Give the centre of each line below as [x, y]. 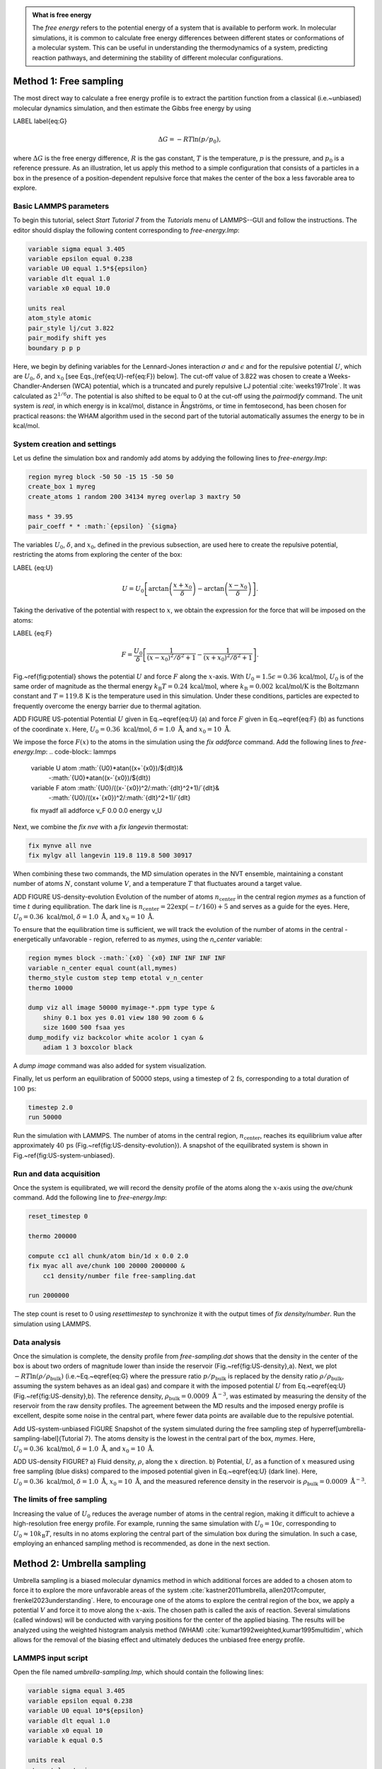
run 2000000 [49, 1296]
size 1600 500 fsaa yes [84, 1027]
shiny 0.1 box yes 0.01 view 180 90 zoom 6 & [123, 1018]
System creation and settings [65, 444]
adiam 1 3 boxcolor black [88, 1047]
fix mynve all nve [60, 845]
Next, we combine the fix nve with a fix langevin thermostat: [101, 826]
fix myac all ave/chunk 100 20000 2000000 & [106, 1266]
